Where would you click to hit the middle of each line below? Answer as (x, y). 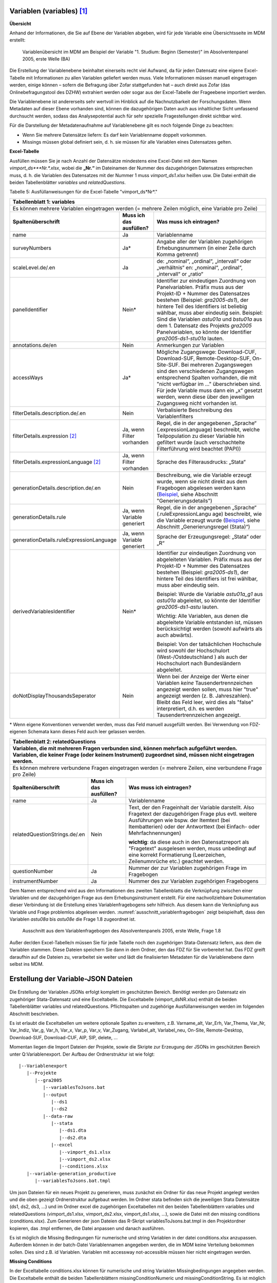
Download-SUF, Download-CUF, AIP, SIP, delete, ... (64, 1037)
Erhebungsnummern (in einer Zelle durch (206, 248)
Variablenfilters (175, 416)
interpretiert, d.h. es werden (190, 708)
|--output (55, 1095)
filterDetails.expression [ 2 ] (45, 436)
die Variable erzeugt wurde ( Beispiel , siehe (208, 520)
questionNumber (33, 871)
